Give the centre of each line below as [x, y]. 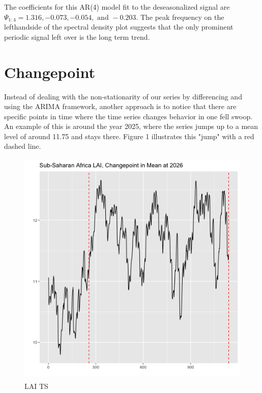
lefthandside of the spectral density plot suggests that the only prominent [119, 27]
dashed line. [23, 146]
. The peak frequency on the [180, 17]
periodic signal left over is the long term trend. [77, 36]
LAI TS [36, 386]
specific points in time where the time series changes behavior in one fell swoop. [128, 116]
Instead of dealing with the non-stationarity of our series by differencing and [123, 96]
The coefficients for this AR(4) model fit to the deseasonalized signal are [117, 7]
